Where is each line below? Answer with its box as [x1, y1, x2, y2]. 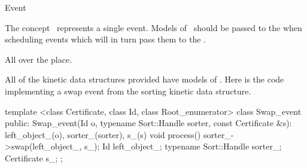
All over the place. [5, 53, 72, 65]
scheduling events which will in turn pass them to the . [5, 33, 206, 45]
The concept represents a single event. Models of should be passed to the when [5, 21, 302, 33]
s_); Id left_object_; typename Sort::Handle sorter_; [84, 140, 282, 152]
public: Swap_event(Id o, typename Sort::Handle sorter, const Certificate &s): [5, 117, 292, 129]
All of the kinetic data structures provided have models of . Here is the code [5, 73, 284, 85]
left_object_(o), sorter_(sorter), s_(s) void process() [5, 128, 201, 140]
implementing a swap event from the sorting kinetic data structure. [5, 84, 251, 97]
